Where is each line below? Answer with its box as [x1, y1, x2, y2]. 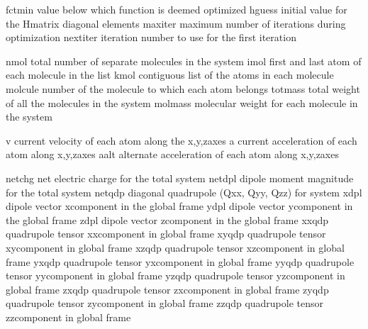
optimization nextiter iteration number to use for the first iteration [6, 30, 296, 45]
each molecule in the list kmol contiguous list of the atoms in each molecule [6, 67, 334, 82]
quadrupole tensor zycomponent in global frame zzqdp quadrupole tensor [6, 296, 324, 311]
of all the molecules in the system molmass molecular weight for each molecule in [6, 95, 358, 110]
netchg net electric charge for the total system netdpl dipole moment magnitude [6, 170, 354, 185]
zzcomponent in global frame [6, 309, 131, 324]
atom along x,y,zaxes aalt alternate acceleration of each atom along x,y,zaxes [6, 147, 339, 162]
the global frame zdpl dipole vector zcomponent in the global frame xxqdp [6, 212, 329, 227]
